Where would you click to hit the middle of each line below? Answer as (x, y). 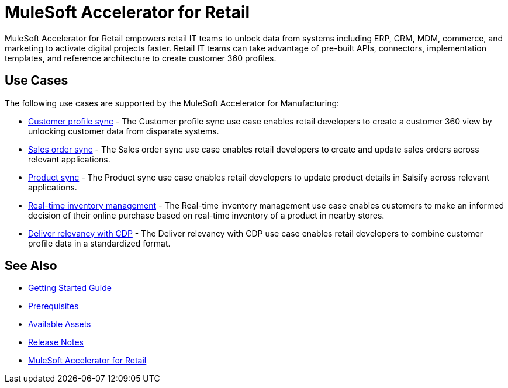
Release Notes (56, 342)
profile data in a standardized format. (99, 243)
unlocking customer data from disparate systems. (124, 131)
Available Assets (60, 324)
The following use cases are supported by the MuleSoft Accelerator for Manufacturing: (172, 103)
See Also (31, 266)
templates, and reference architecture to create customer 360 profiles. (141, 58)
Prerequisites (53, 306)
